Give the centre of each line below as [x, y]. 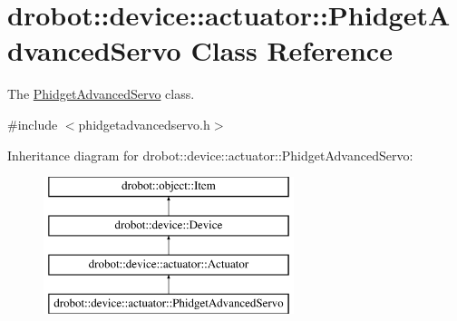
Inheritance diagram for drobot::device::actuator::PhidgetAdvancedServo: [210, 155]
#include [33, 124]
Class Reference [292, 50]
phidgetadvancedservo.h [144, 124]
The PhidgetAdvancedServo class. [101, 94]
